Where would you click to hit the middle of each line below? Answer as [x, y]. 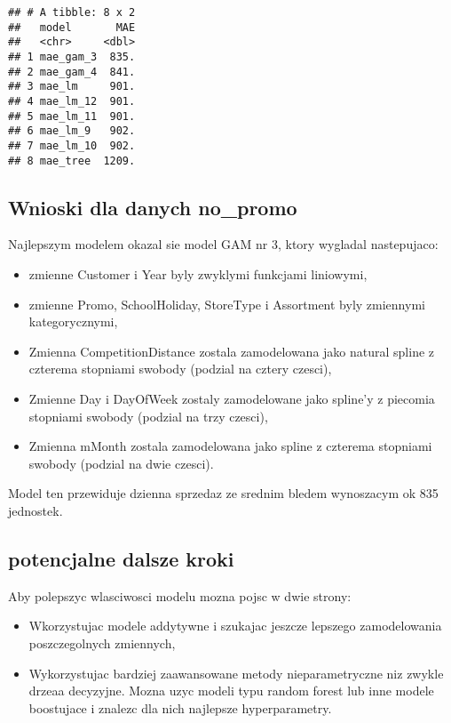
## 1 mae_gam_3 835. [72, 56]
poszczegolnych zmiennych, [102, 643]
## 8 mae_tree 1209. [72, 161]
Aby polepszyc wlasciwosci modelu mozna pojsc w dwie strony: [180, 595]
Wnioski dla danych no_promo [153, 207]
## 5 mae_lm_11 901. [72, 116]
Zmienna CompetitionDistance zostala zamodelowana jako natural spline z [232, 351]
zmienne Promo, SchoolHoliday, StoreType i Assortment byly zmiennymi [227, 304]
